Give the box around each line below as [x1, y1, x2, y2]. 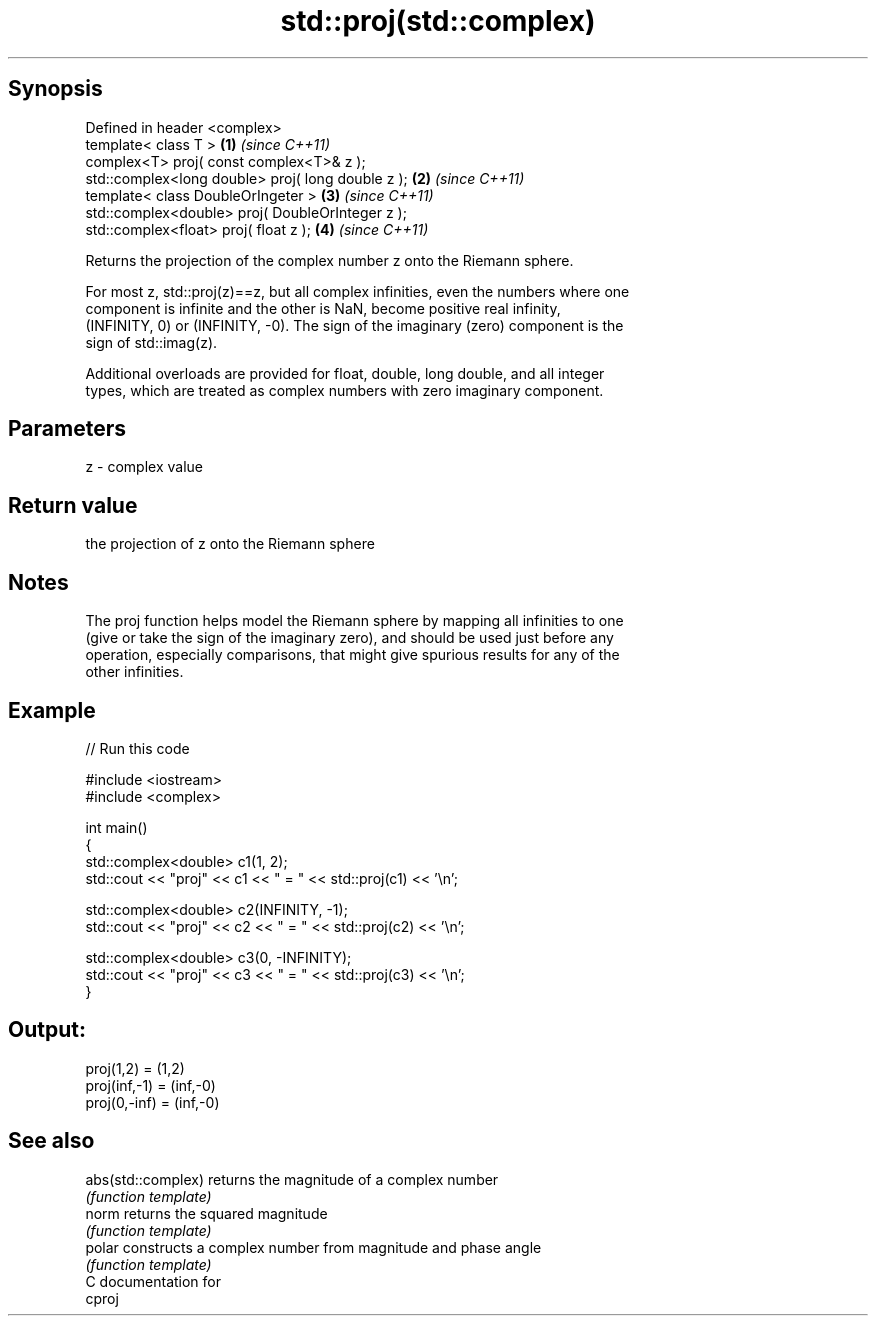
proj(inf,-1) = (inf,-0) [85, 1076, 216, 1094]
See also [8, 1128, 95, 1154]
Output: [8, 1017, 86, 1043]
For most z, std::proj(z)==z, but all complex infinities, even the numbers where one [85, 282, 630, 300]
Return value [8, 492, 138, 518]
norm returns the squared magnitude [85, 1204, 328, 1222]
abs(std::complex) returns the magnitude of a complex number [85, 1170, 499, 1188]
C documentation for [85, 1272, 222, 1290]
